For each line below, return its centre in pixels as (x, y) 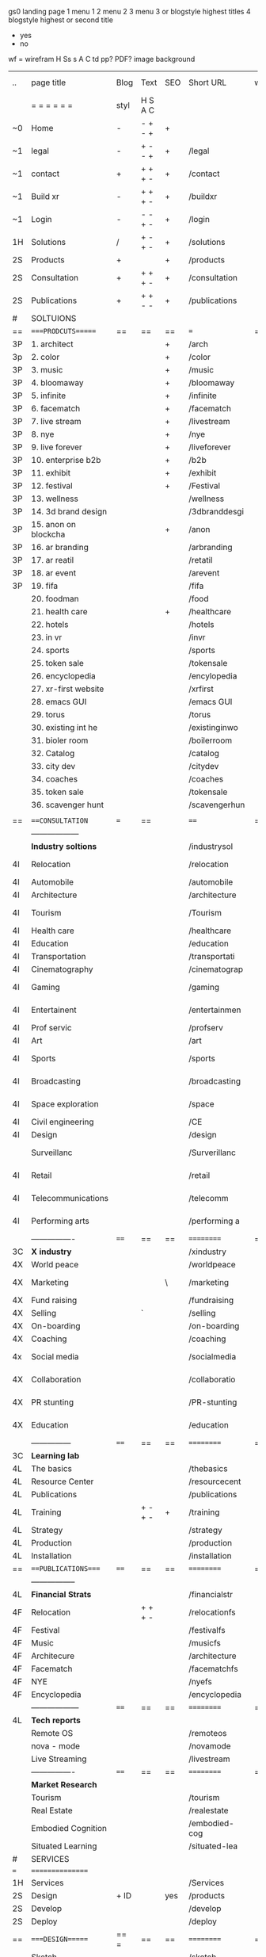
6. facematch (56, 409)
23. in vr (47, 637)
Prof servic (52, 1028)
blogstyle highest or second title (61, 20)
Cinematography (62, 969)
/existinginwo (214, 727)
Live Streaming (59, 1759)
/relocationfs (212, 1612)
